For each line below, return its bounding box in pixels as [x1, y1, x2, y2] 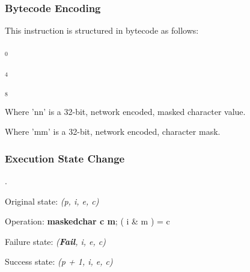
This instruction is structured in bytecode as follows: [5, 24, 199, 37]
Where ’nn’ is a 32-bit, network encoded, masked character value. [5, 105, 246, 117]
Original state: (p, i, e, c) [5, 194, 99, 207]
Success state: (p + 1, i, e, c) [5, 255, 113, 268]
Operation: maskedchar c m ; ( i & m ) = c [5, 215, 170, 227]
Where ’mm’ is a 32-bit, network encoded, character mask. [5, 125, 221, 138]
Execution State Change [5, 150, 125, 165]
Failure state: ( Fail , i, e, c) [5, 235, 106, 247]
